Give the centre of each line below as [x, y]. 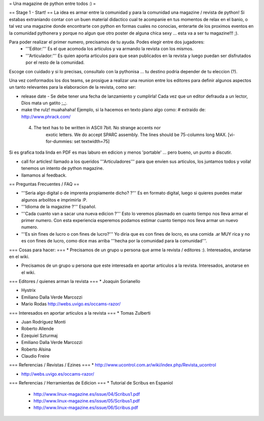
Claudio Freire [35, 356]
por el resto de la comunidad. [55, 62]
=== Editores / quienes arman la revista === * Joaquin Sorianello [75, 281]
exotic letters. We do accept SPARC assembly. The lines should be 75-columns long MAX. [136, 135]
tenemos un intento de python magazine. [63, 168]
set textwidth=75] [92, 141]
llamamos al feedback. [44, 175]
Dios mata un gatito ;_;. [44, 103]
